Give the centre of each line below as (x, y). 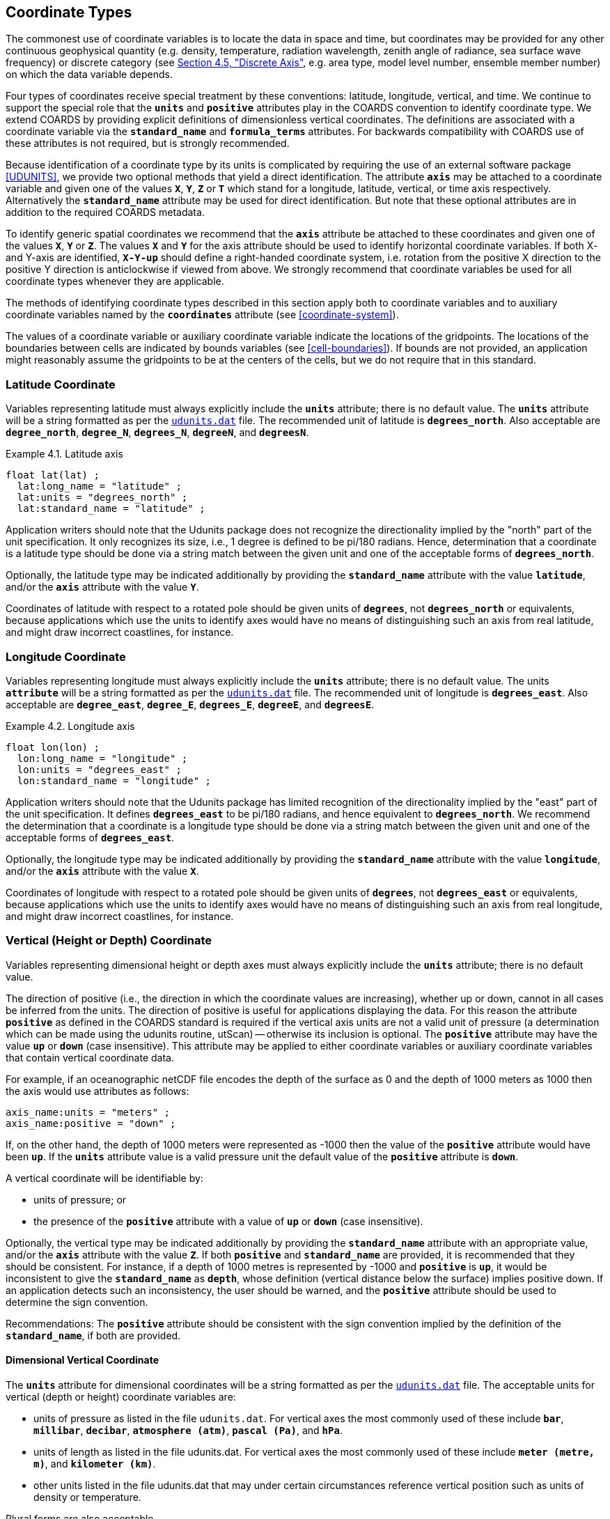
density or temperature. (87, 1497)
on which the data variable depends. (89, 75)
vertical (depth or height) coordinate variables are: (121, 1396)
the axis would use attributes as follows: (97, 1091)
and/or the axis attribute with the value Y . (102, 587)
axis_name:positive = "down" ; (91, 1123)
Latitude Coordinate (61, 384)
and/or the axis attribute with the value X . (102, 871)
